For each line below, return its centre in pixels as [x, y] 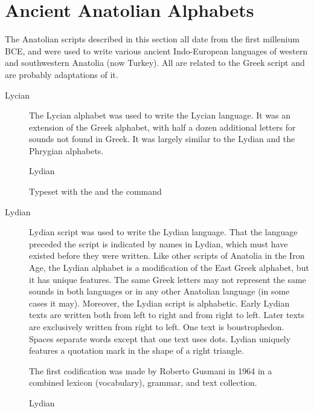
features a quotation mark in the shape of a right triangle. [136, 350]
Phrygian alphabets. [66, 150]
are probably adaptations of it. [62, 74]
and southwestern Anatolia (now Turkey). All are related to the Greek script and [155, 63]
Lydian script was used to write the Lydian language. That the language [163, 232]
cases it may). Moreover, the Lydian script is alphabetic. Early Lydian [159, 303]
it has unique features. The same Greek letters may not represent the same [168, 279]
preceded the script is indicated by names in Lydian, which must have [159, 243]
